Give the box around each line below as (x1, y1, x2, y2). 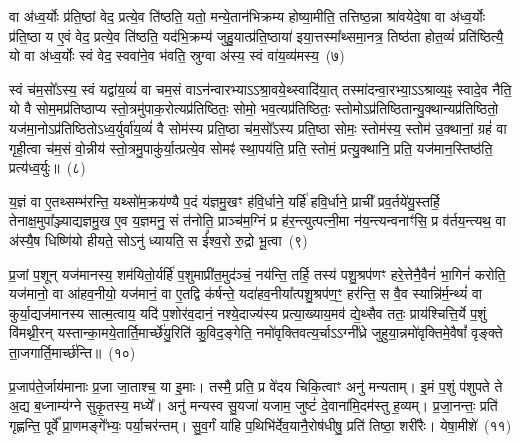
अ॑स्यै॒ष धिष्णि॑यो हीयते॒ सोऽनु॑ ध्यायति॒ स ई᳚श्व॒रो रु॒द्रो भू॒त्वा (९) (9, 229, 308, 250)
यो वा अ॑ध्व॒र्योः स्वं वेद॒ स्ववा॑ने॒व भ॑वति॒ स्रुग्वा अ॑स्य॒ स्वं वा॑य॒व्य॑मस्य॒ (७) (9, 45, 345, 66)
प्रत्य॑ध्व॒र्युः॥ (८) (9, 157, 86, 178)
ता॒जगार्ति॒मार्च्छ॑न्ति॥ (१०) (9, 341, 136, 362)
